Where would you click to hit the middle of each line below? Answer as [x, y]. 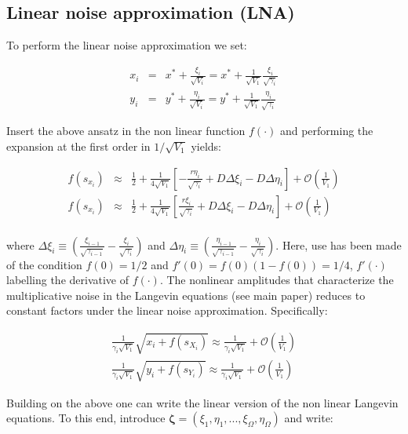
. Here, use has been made [339, 244]
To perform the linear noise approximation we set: [127, 45]
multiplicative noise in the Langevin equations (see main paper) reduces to [186, 295]
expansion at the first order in [78, 146]
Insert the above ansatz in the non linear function [126, 131]
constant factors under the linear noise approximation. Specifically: [167, 310]
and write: [309, 418]
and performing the [326, 131]
